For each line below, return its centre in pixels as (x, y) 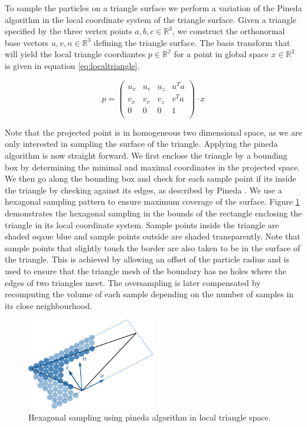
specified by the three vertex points (68, 31)
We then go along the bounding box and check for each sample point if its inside (151, 178)
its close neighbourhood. (48, 305)
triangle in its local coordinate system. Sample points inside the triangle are (142, 224)
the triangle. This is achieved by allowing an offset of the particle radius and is (147, 259)
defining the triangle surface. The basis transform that (192, 42)
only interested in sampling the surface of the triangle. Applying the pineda (141, 144)
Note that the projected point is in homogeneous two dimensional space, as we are (153, 132)
